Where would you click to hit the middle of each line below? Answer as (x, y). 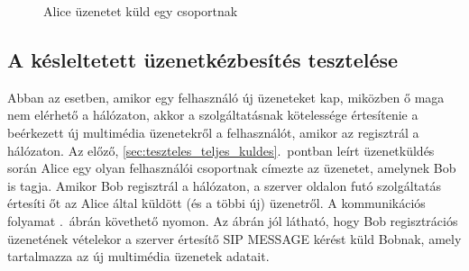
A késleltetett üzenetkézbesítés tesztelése (203, 59)
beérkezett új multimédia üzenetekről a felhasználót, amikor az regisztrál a (213, 132)
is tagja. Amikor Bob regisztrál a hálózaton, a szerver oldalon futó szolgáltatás (225, 185)
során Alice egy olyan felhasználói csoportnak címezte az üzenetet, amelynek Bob (232, 168)
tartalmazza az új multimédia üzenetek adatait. (138, 256)
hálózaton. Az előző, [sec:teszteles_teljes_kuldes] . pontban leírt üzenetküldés (221, 150)
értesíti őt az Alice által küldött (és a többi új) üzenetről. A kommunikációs (216, 203)
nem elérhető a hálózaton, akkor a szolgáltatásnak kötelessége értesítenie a (213, 115)
